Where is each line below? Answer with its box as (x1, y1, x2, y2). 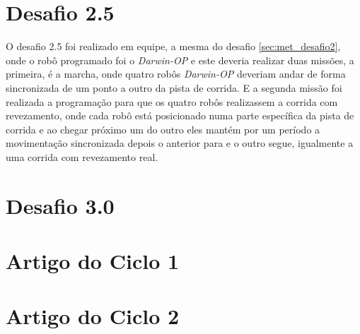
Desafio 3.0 (6, 191, 115, 220)
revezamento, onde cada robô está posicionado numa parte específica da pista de (6, 108, 354, 123)
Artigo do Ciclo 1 (6, 246, 180, 275)
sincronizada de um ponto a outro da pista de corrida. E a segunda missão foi (6, 80, 342, 95)
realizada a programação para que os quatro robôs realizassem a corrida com (6, 94, 338, 109)
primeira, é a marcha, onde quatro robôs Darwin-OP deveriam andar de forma (6, 66, 346, 81)
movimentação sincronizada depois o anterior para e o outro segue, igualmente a (6, 136, 354, 150)
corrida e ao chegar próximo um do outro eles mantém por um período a (6, 121, 320, 136)
